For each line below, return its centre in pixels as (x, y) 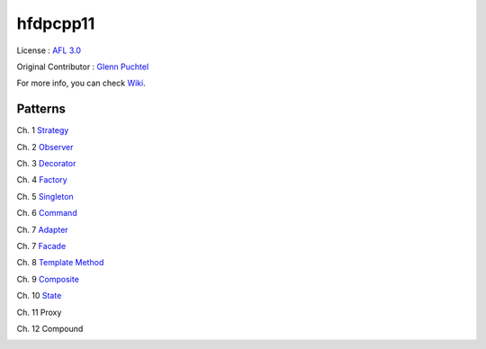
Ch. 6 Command (47, 213)
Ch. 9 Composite (48, 279)
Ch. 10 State (39, 296)
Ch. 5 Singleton (45, 196)
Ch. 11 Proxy (39, 312)
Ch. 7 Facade (41, 246)
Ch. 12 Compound (50, 328)
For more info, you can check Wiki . (81, 83)
